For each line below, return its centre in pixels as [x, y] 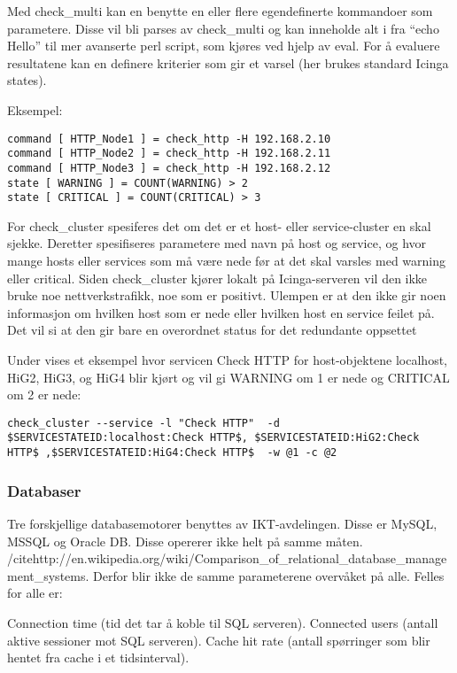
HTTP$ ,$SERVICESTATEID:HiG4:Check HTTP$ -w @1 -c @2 [172, 453]
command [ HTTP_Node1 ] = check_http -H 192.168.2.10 [169, 139]
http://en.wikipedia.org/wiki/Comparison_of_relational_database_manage [240, 558]
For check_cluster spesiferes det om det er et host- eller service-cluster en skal [219, 225]
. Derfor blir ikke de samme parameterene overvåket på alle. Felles [265, 575]
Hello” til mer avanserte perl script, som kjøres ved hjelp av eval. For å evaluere [224, 46]
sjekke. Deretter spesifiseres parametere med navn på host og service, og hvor [217, 243]
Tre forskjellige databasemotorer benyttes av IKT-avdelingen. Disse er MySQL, [222, 523]
